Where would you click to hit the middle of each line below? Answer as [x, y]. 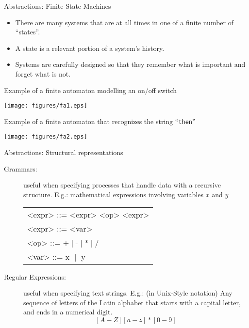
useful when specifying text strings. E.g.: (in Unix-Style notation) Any [128, 293]
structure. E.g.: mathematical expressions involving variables [113, 194]
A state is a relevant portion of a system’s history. [90, 48]
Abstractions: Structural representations [64, 152]
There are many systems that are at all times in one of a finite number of [124, 22]
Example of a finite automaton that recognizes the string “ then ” [100, 121]
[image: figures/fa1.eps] [46, 106]
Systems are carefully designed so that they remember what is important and [130, 64]
